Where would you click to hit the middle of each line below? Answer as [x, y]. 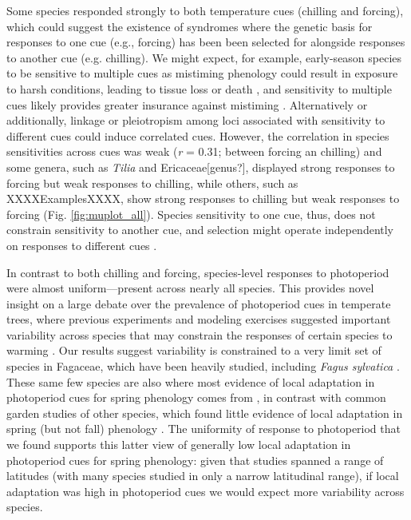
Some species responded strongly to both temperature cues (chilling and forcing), [205, 10]
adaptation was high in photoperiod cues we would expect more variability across [205, 491]
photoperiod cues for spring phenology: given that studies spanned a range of [195, 460]
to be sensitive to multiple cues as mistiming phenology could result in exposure [202, 73]
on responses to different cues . [82, 245]
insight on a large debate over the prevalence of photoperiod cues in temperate [199, 303]
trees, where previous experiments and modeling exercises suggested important [199, 319]
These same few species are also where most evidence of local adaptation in [191, 381]
